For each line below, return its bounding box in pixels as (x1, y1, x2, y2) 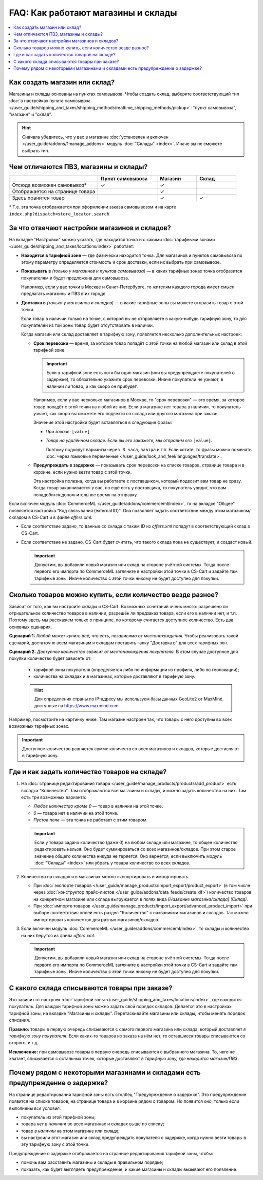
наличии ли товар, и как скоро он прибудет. (46, 383, 138, 389)
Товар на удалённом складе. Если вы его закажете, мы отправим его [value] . (45, 438, 213, 443)
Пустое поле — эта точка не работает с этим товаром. (33, 817, 148, 823)
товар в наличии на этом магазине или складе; (21, 1128, 120, 1134)
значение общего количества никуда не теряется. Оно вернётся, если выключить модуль (34, 853, 222, 859)
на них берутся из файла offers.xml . (21, 932, 95, 938)
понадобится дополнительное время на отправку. (33, 491, 138, 498)
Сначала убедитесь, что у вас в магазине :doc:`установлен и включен (22, 134, 169, 140)
